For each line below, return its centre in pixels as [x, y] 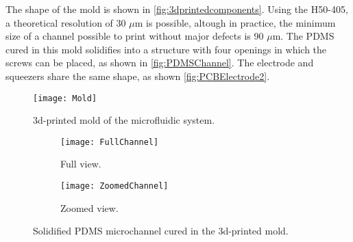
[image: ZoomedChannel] [114, 186]
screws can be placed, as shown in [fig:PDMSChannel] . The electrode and [160, 63]
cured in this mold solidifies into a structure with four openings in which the [166, 49]
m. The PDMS [303, 36]
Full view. [81, 164]
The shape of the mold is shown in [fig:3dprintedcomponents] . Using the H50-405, [177, 9]
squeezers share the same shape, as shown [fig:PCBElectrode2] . [138, 76]
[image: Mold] [65, 98]
